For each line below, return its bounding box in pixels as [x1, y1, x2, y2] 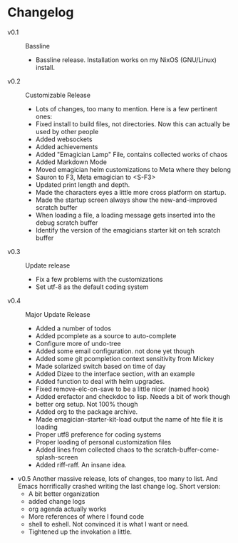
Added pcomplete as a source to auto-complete [35, 331, 177, 340]
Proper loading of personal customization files [35, 437, 172, 446]
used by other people [35, 127, 99, 136]
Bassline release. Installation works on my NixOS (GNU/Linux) [35, 55, 217, 64]
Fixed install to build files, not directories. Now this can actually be [35, 119, 230, 128]
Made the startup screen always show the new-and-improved [35, 196, 217, 204]
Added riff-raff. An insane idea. [35, 460, 127, 469]
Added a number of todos [35, 324, 112, 333]
